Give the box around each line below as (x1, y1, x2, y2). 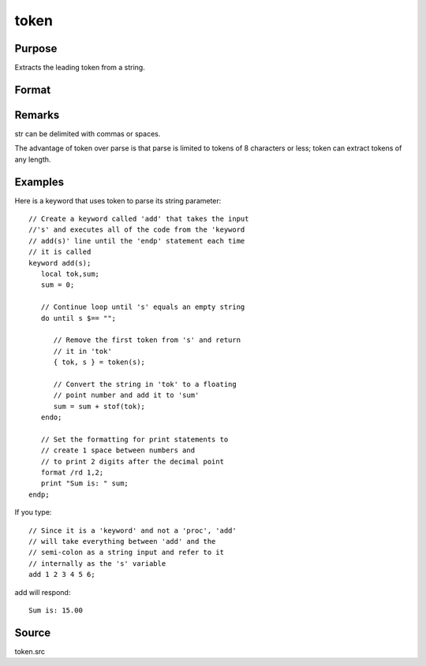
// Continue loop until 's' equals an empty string (40, 303, 245, 311)
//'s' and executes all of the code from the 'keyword (28, 225, 245, 234)
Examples (14, 175, 65, 188)
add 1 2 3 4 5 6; (28, 570, 95, 579)
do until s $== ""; (40, 314, 117, 322)
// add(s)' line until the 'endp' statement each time (28, 236, 245, 245)
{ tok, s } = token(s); (53, 358, 146, 366)
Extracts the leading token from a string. (14, 63, 145, 73)
